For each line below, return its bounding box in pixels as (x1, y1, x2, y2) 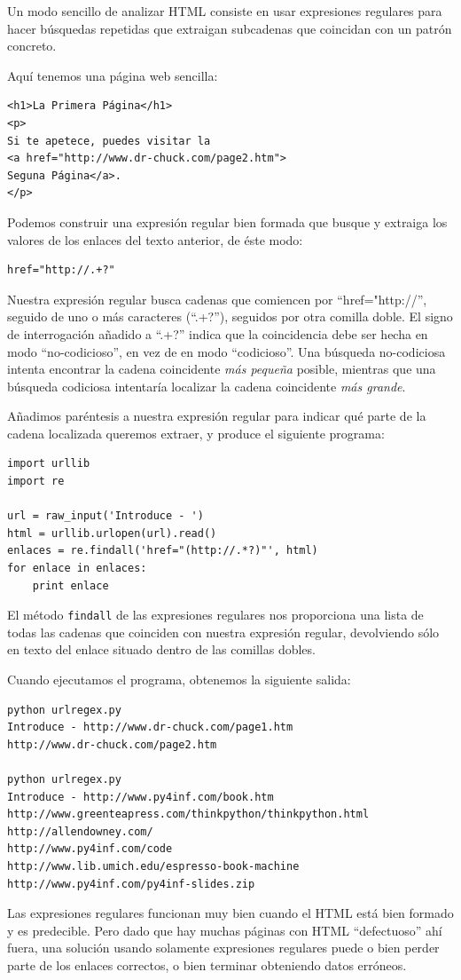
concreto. (7, 36, 57, 55)
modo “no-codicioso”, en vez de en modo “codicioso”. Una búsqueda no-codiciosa (7, 342, 446, 360)
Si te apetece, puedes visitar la (7, 134, 211, 147)
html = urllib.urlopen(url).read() (7, 526, 217, 540)
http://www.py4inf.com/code (7, 842, 173, 856)
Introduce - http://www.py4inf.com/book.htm (7, 790, 274, 803)
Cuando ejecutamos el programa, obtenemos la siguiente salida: (7, 670, 351, 689)
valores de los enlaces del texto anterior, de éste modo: (7, 230, 303, 249)
